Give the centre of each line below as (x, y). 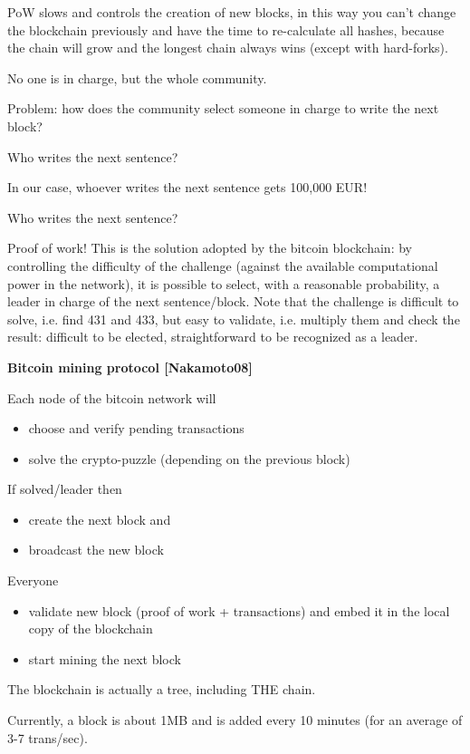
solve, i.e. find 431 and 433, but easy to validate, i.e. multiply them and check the (234, 319)
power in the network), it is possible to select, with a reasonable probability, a (224, 283)
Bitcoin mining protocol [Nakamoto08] (130, 367)
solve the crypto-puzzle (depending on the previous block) (189, 458)
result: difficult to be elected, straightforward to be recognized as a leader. (213, 337)
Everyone (33, 580)
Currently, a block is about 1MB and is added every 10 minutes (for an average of (235, 720)
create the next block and (100, 519)
